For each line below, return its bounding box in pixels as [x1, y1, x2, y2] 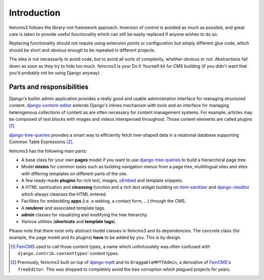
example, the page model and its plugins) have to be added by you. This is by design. [9, 234, 182, 240]
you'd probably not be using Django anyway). [9, 70, 101, 76]
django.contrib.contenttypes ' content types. [18, 251, 119, 256]
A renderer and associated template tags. [21, 205, 106, 211]
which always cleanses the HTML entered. [21, 191, 107, 197]
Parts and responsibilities [9, 82, 89, 91]
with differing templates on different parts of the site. [21, 171, 128, 177]
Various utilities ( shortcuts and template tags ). [21, 219, 117, 225]
